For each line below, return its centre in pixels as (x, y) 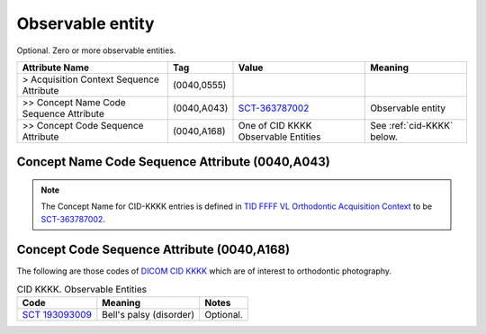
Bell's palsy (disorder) (148, 315)
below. (384, 137)
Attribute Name (56, 68)
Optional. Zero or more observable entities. (96, 50)
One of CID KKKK (275, 125)
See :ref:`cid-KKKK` (412, 125)
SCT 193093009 (57, 315)
